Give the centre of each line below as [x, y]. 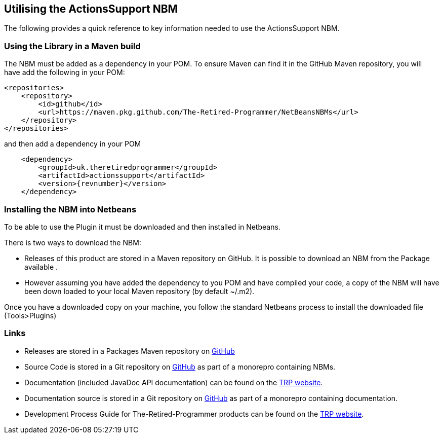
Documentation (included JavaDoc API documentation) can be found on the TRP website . [174, 382]
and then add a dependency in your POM [73, 144]
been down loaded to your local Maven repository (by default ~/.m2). [139, 291]
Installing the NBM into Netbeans [70, 209]
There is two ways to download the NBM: [73, 242]
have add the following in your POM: [65, 72]
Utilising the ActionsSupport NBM [91, 9]
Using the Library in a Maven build [72, 46]
